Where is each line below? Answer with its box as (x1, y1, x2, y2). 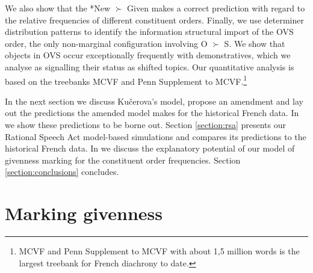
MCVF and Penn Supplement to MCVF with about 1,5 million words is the (19, 245, 300, 257)
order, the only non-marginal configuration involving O (5, 37, 208, 49)
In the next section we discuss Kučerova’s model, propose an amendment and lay (5, 94, 303, 107)
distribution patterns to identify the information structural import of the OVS (5, 25, 294, 38)
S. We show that (224, 37, 285, 49)
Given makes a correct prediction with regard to (127, 2, 305, 14)
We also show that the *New (5, 2, 111, 14)
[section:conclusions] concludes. (5, 165, 119, 178)
